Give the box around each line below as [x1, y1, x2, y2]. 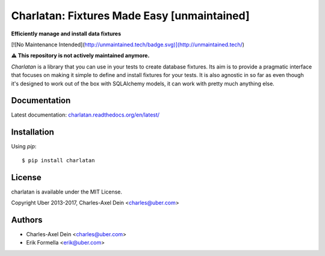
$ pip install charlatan [22, 157, 95, 163]
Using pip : [11, 143, 37, 150]
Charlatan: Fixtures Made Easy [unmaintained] [11, 9, 250, 22]
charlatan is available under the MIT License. [11, 188, 123, 195]
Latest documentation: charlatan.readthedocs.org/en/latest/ [11, 111, 159, 118]
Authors [11, 215, 43, 225]
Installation [11, 127, 54, 138]
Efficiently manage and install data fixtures [11, 30, 122, 37]
